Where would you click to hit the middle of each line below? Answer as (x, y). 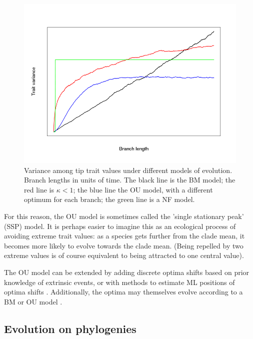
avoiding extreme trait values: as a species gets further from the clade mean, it (124, 236)
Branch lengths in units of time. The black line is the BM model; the (130, 180)
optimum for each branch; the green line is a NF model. (109, 199)
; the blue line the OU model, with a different (143, 189)
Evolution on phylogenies (70, 328)
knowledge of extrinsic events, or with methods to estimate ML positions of (119, 282)
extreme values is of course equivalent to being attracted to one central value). (124, 255)
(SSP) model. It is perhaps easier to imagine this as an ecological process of (120, 226)
